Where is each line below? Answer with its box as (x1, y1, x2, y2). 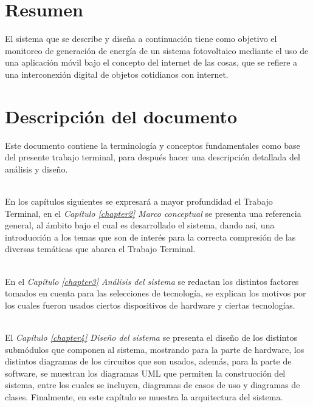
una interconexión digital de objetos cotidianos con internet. (5, 67, 229, 80)
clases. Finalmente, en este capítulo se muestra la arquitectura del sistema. (5, 390, 283, 403)
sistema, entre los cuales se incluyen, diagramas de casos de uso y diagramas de (5, 378, 300, 391)
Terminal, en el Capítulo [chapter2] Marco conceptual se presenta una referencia (5, 207, 301, 219)
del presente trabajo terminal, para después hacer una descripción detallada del (5, 151, 300, 163)
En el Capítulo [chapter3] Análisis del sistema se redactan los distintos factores (5, 275, 299, 287)
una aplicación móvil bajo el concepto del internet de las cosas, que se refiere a (5, 56, 298, 69)
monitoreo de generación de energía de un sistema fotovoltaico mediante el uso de (5, 44, 309, 56)
